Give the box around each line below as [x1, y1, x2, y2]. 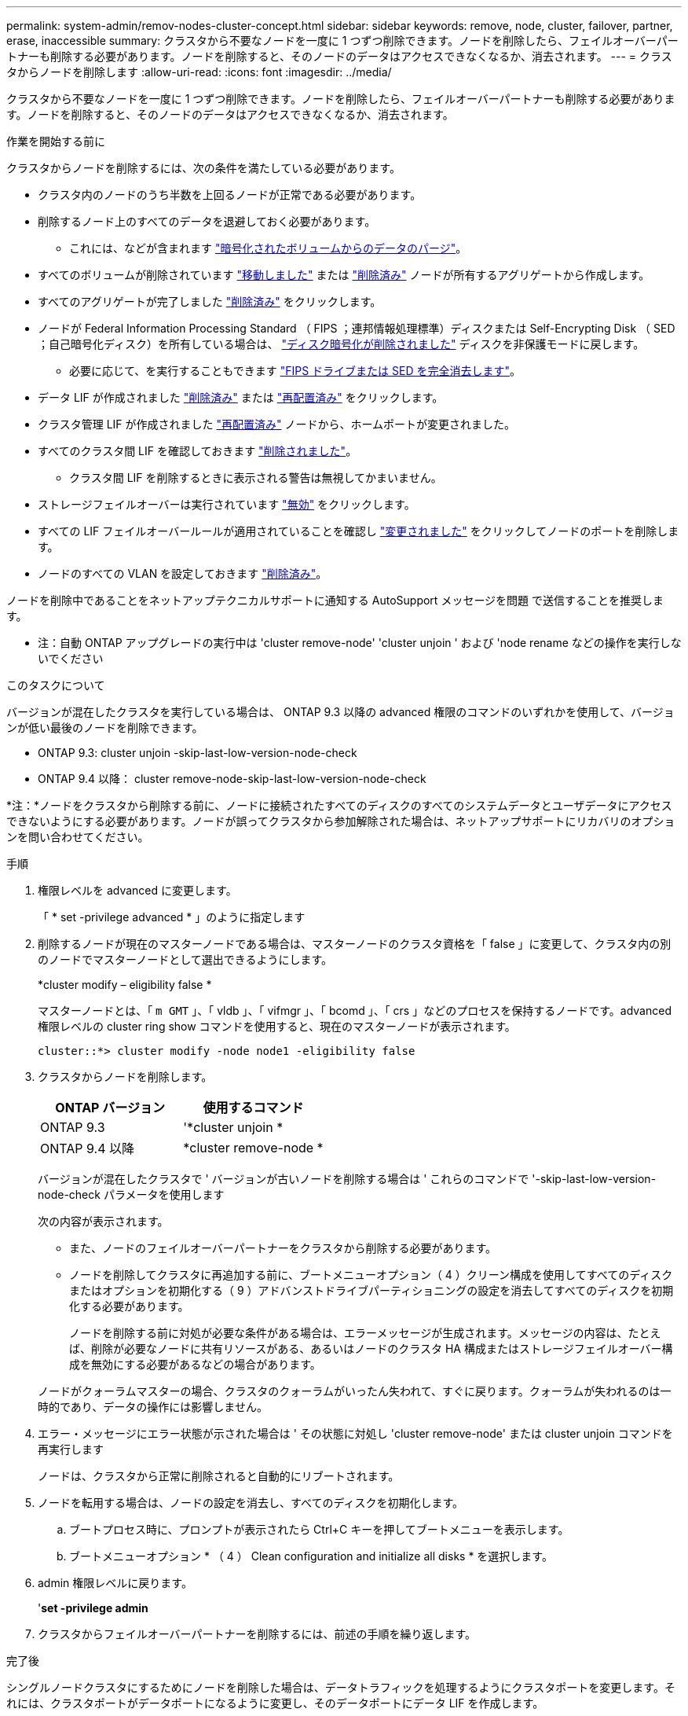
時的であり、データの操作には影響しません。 [38, 1400, 268, 1413]
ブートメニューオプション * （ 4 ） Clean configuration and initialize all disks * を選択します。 [69, 1549, 553, 1563]
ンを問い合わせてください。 [6, 830, 149, 843]
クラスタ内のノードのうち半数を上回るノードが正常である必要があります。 [38, 188, 422, 201]
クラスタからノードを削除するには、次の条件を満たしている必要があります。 [6, 161, 401, 175]
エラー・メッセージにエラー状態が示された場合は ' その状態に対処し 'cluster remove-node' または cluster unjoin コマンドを [38, 1427, 673, 1440]
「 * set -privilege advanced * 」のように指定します [38, 910, 306, 924]
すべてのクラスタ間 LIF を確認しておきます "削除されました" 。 [38, 444, 357, 457]
